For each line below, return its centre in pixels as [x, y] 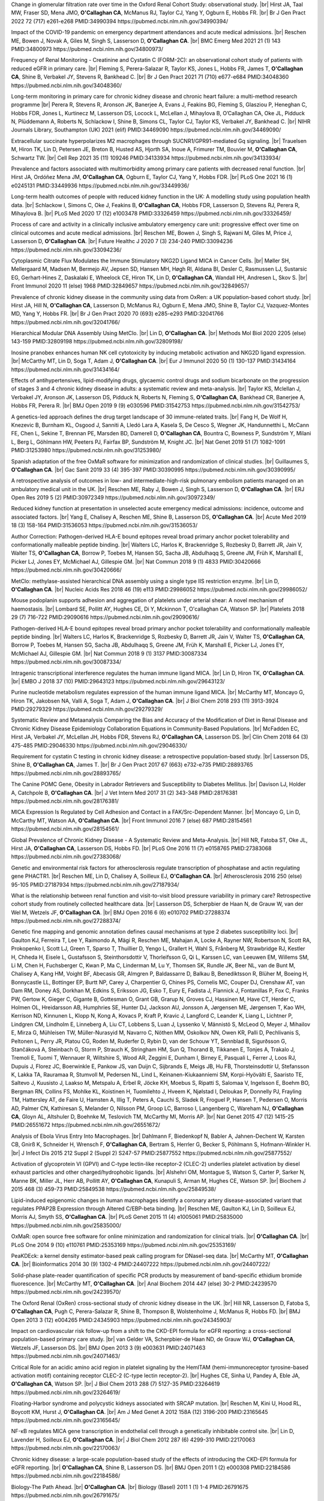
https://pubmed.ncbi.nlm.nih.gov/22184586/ [66, 1476]
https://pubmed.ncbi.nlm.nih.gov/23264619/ [66, 1392]
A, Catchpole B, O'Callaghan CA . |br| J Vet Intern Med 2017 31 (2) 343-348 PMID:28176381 [124, 793]
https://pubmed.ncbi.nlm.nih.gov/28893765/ [66, 773]
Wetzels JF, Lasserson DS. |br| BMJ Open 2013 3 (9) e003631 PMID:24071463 [108, 1347]
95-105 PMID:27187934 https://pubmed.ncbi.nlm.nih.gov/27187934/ [95, 884]
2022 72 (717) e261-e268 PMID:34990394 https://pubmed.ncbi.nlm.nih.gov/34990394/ [119, 21]
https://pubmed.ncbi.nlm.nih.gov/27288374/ [66, 921]
